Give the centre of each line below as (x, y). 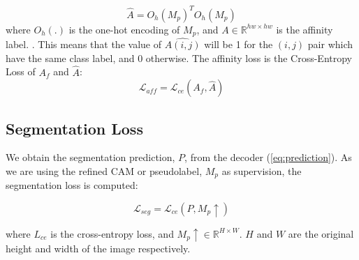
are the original (321, 233)
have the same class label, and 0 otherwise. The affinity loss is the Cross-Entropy (179, 58)
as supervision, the (262, 170)
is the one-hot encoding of (124, 29)
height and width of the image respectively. (98, 248)
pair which (330, 44)
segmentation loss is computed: (72, 185)
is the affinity (305, 29)
